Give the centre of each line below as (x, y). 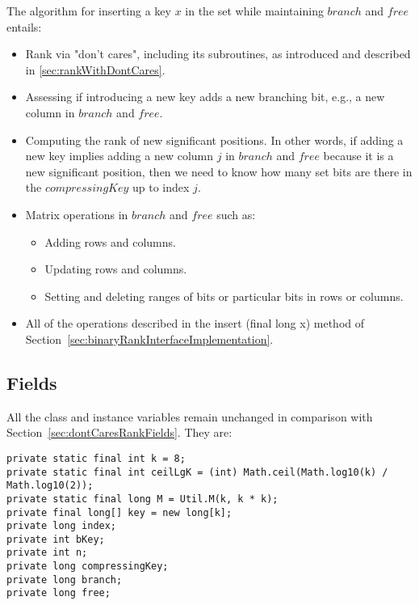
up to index (161, 187)
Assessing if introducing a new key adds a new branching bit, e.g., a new (205, 97)
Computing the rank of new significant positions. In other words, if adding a (214, 140)
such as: (236, 214)
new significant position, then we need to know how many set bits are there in (219, 171)
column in (50, 112)
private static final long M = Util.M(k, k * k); (142, 499)
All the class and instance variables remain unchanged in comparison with (190, 416)
